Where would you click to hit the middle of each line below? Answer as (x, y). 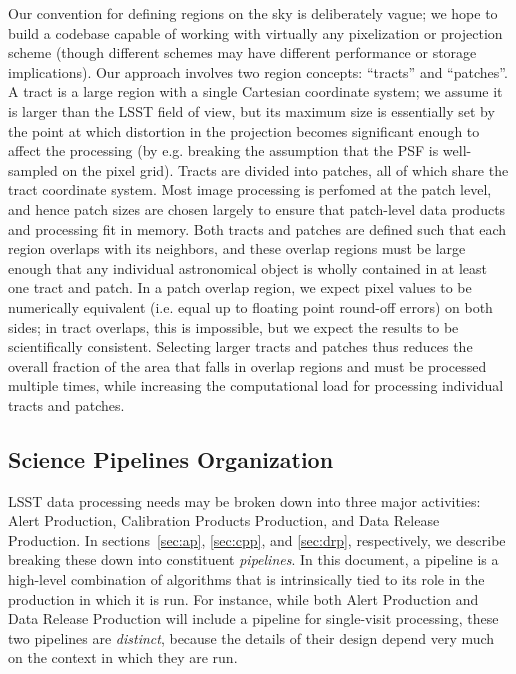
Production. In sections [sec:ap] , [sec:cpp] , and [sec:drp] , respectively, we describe (257, 539)
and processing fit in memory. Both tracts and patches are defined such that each (257, 228)
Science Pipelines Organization (171, 458)
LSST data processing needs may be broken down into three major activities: (244, 500)
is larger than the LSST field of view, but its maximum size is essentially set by (251, 110)
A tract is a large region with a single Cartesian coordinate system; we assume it (255, 91)
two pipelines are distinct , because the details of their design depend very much (251, 637)
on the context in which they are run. (123, 657)
